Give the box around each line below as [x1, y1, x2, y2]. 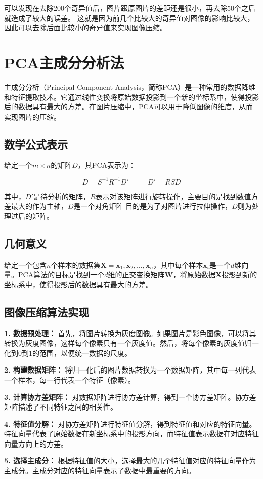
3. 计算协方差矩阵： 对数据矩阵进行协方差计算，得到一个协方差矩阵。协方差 [4, 391, 256, 402]
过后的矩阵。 [11, 210, 54, 221]
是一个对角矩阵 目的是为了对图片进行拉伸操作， [73, 201, 232, 211]
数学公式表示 [4, 136, 68, 152]
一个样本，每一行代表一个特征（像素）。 [4, 374, 135, 385]
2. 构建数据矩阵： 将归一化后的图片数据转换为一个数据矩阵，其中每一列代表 [4, 364, 256, 375]
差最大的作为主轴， [4, 201, 68, 211]
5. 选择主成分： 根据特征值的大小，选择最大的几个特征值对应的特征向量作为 [4, 455, 256, 466]
